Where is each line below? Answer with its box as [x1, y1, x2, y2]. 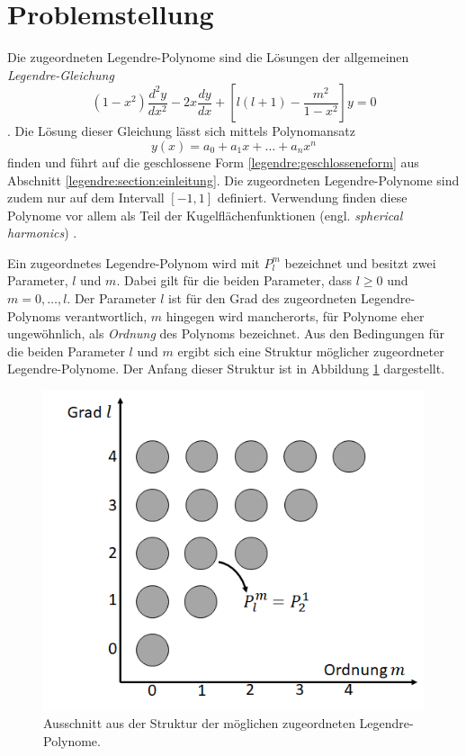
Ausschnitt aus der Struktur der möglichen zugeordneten [43, 714, 355, 733]
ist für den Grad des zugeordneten [168, 289, 357, 308]
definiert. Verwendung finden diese [217, 188, 408, 207]
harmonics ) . [7, 223, 77, 242]
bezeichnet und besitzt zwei [284, 253, 436, 272]
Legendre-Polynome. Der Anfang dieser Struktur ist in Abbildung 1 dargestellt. [7, 359, 445, 378]
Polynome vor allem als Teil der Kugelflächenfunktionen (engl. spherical [7, 205, 403, 224]
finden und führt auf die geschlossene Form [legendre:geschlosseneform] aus [7, 152, 419, 171]
